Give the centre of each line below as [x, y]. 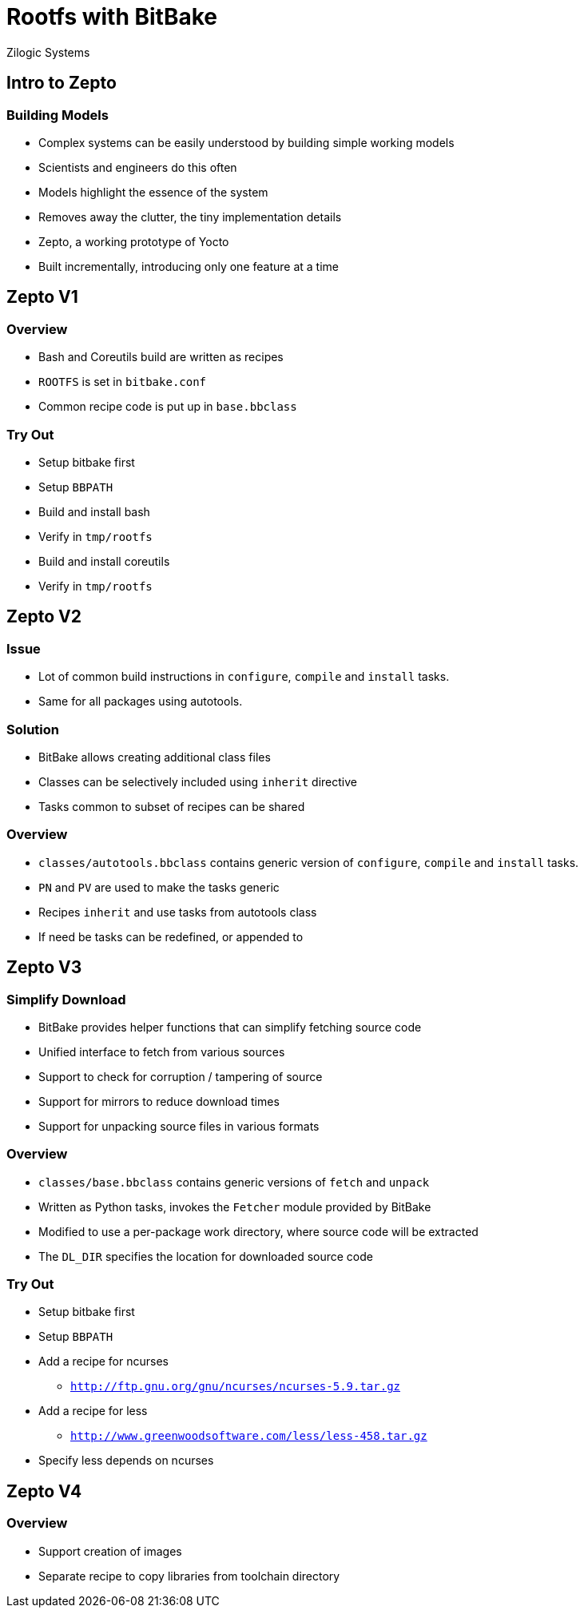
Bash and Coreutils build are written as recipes [161, 357]
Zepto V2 [44, 617]
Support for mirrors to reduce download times [159, 1101]
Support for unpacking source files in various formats [179, 1126]
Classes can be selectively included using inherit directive [198, 781]
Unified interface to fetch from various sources [162, 1051]
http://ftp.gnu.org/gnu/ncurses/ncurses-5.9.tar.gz [236, 1387]
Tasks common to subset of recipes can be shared [172, 806]
